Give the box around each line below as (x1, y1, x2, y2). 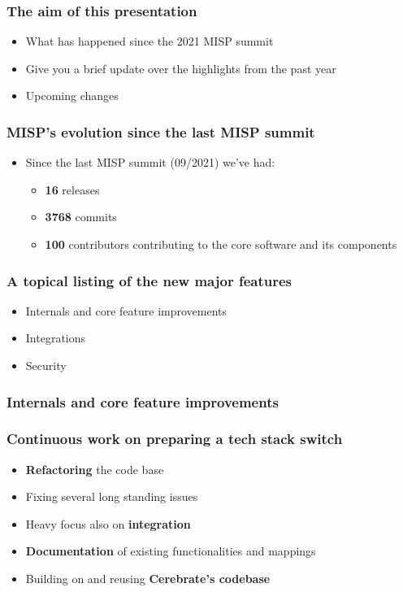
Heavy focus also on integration (25, 515, 191, 532)
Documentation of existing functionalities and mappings (25, 542, 316, 559)
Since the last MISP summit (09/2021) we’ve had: (25, 154, 275, 171)
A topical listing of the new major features (6, 270, 292, 290)
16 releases (45, 181, 100, 198)
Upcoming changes (25, 87, 119, 104)
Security (25, 357, 67, 373)
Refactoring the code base (25, 460, 164, 477)
